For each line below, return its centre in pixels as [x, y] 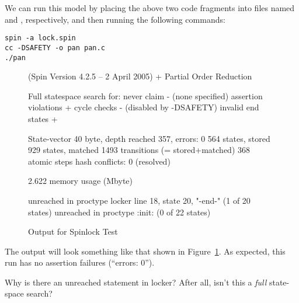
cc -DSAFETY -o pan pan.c [55, 48]
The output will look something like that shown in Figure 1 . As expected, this [145, 251]
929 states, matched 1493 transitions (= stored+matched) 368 [139, 150]
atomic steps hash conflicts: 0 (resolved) [99, 161]
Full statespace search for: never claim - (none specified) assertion [145, 95]
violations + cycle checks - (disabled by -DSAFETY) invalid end [144, 107]
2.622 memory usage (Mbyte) [80, 181]
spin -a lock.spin [40, 38]
